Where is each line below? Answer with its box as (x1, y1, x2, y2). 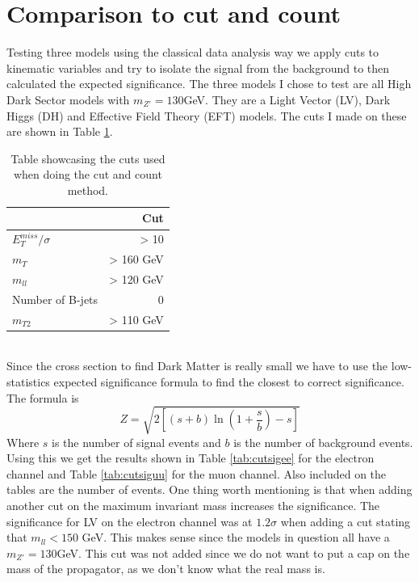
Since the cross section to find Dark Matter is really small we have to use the (6, 357, 388, 374)
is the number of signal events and (52, 433, 221, 450)
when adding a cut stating (280, 512, 411, 529)
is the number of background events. (233, 433, 413, 450)
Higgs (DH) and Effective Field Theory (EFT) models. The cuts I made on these (6, 107, 407, 124)
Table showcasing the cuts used (10, 150, 166, 167)
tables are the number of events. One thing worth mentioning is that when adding (6, 481, 413, 498)
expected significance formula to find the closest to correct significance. (53, 373, 404, 390)
